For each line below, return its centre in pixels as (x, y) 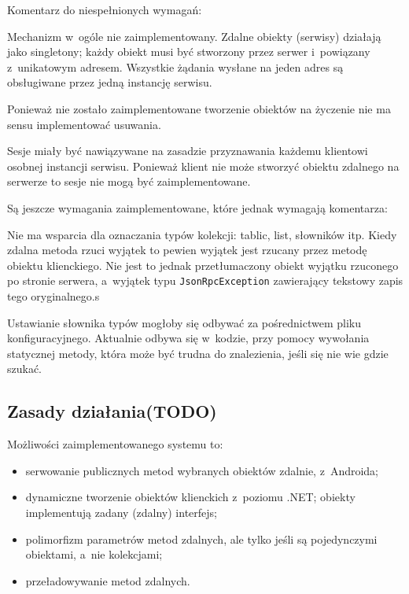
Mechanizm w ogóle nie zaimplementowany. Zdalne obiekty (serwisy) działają (194, 36)
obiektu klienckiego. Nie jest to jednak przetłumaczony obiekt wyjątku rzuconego (203, 265)
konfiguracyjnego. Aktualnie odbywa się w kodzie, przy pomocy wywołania (188, 338)
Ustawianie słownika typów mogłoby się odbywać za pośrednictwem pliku (184, 322)
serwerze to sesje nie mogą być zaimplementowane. (129, 181)
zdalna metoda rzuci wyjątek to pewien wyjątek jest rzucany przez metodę (187, 250)
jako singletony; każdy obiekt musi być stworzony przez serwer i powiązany (189, 52)
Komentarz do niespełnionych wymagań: (105, 9)
